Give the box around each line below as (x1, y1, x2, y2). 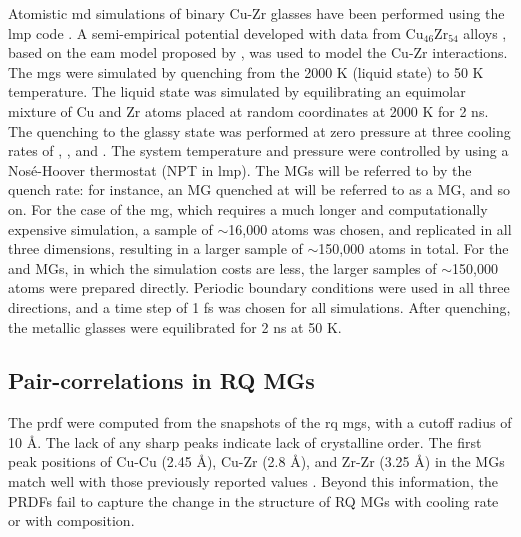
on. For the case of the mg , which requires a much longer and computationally (8, 198, 488, 219)
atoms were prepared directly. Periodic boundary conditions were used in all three (8, 277, 510, 298)
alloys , (463, 22, 507, 43)
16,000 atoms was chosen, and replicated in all (228, 218, 512, 239)
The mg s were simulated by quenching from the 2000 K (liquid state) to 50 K (8, 61, 484, 82)
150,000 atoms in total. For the (318, 238, 509, 259)
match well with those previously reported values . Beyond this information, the (8, 471, 498, 492)
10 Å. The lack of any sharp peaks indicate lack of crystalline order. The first (8, 431, 482, 452)
